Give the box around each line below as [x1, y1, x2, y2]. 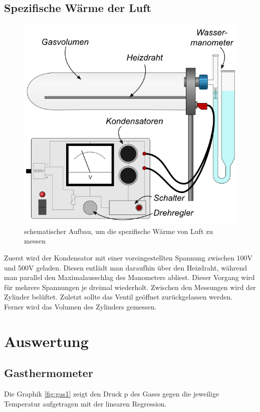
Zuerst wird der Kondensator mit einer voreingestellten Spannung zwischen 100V [4, 252, 252, 262]
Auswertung [4, 330, 89, 351]
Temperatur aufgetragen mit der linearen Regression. [4, 398, 167, 408]
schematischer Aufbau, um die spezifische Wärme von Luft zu [24, 225, 213, 236]
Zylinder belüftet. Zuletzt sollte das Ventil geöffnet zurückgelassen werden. [4, 291, 233, 302]
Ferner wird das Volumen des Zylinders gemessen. [4, 301, 157, 311]
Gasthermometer [4, 365, 93, 380]
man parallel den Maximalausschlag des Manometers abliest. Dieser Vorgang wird [4, 272, 255, 282]
